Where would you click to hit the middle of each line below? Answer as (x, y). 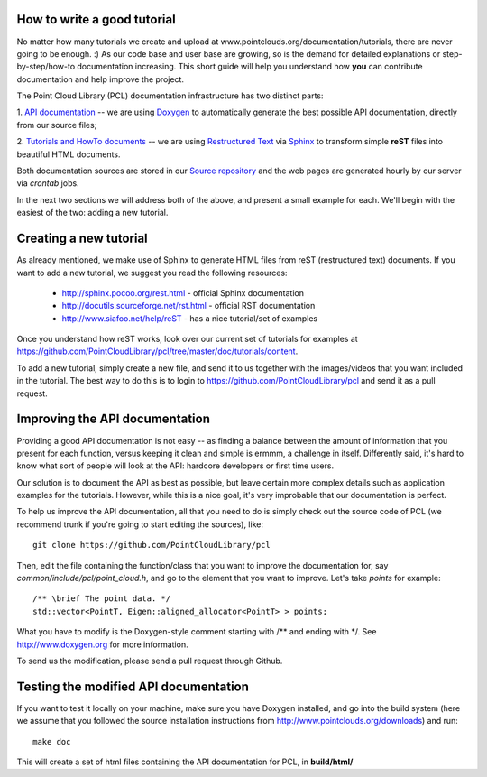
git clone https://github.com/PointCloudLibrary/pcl (152, 545)
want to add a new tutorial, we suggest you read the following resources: (152, 273)
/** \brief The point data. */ (102, 599)
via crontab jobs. (48, 183)
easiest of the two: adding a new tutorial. (92, 213)
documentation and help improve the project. (101, 79)
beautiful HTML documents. (69, 154)
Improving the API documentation (114, 419)
